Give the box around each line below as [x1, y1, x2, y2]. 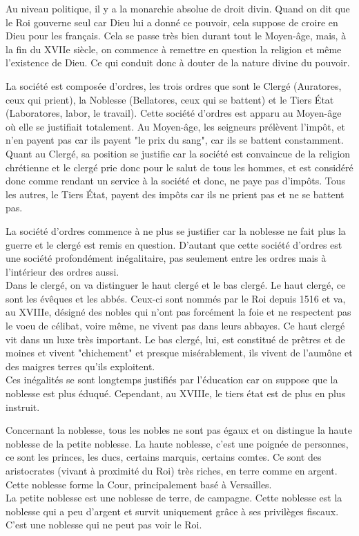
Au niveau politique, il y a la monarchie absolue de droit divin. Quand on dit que [6, 1, 350, 15]
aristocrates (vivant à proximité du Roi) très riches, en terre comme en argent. [6, 463, 338, 477]
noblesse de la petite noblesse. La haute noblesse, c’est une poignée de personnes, [6, 436, 349, 450]
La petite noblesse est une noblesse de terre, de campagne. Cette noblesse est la [6, 490, 342, 505]
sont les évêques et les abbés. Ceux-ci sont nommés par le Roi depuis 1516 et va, [6, 291, 346, 305]
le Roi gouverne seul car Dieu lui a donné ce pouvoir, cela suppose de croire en [6, 15, 338, 29]
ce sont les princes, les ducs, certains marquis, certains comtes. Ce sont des [6, 450, 322, 464]
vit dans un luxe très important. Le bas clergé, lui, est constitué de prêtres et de [6, 332, 345, 346]
